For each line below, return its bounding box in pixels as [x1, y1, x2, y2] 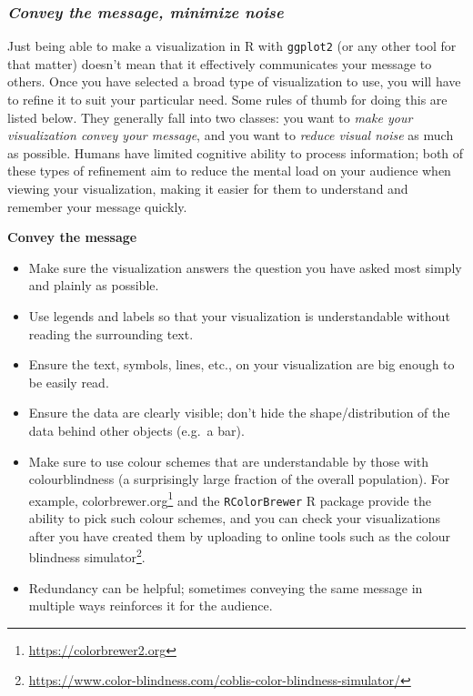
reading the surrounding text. [28, 324, 194, 343]
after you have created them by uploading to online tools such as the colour [28, 526, 450, 545]
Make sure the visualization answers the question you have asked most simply [28, 257, 462, 277]
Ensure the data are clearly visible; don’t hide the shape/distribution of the [28, 403, 450, 422]
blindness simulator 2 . [28, 545, 146, 566]
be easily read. [28, 372, 109, 391]
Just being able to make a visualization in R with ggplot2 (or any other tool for [7, 36, 457, 55]
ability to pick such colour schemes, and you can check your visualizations [28, 509, 441, 528]
